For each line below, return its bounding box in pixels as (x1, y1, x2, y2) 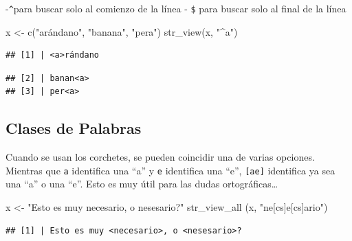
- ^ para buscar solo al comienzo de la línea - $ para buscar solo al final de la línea (5, 1, 346, 15)
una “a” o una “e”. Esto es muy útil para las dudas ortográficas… (5, 176, 278, 191)
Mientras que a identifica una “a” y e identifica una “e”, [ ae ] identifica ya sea (5, 163, 335, 177)
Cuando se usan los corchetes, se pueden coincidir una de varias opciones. (5, 150, 315, 164)
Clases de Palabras (5, 117, 142, 139)
